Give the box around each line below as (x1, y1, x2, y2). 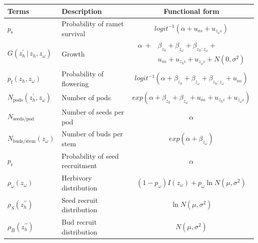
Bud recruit (62, 217, 97, 227)
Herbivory (62, 173, 92, 183)
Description (62, 5, 102, 16)
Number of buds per (62, 128, 123, 139)
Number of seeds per (62, 106, 125, 117)
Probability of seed (62, 150, 119, 161)
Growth (62, 48, 85, 59)
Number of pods (62, 92, 111, 103)
